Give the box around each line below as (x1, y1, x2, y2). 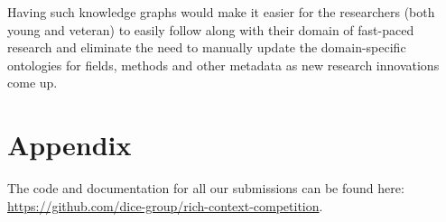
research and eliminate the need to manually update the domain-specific (7, 38, 406, 57)
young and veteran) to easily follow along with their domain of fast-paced (7, 20, 414, 39)
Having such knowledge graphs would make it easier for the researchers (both (7, 3, 435, 21)
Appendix (7, 126, 132, 163)
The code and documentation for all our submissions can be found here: (7, 179, 404, 198)
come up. (7, 73, 58, 92)
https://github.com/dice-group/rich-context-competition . (7, 196, 323, 215)
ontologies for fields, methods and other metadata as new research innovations (7, 55, 440, 74)
